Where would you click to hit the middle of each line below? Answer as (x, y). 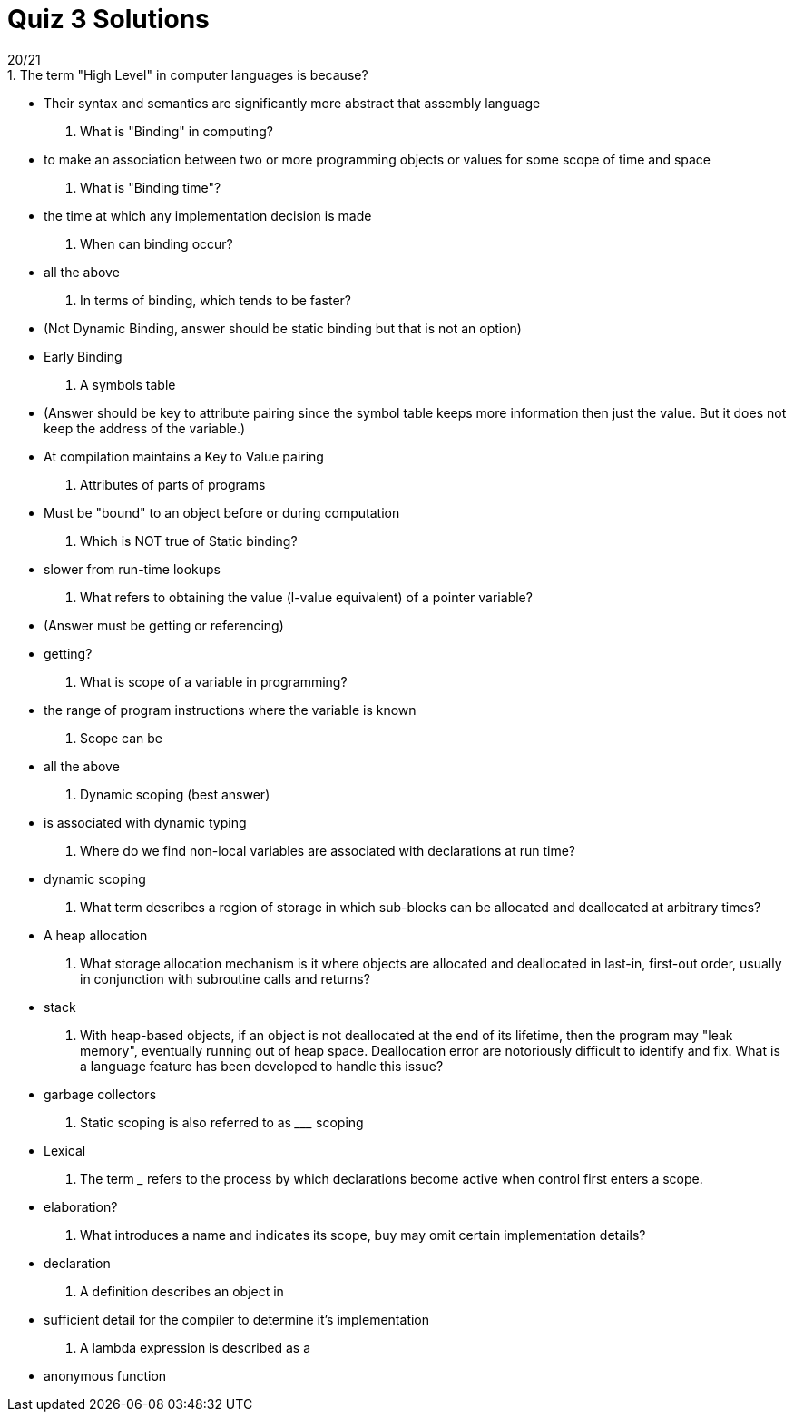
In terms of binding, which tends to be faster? (216, 300)
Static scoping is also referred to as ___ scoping (222, 1122)
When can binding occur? (157, 243)
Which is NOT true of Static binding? (189, 541)
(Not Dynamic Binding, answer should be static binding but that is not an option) (283, 328)
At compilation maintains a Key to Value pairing (184, 456)
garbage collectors (100, 1094)
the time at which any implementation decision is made (208, 215)
